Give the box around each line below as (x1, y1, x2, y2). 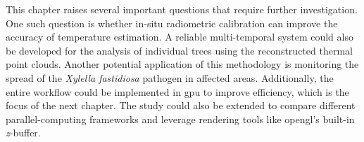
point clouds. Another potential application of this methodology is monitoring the (6, 57, 359, 71)
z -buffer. (6, 125, 41, 140)
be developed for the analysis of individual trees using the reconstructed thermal (6, 43, 353, 57)
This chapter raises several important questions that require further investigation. (6, 2, 358, 16)
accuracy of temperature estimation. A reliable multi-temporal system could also (6, 29, 353, 44)
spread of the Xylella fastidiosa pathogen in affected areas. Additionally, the (6, 70, 334, 85)
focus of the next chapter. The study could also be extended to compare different (6, 98, 356, 113)
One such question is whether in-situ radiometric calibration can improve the (6, 15, 338, 30)
